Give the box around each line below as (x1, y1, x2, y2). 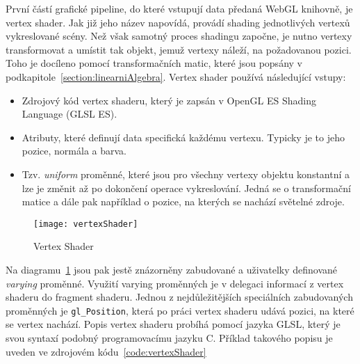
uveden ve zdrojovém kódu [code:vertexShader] (6, 344, 206, 358)
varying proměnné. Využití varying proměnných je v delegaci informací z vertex (6, 276, 344, 290)
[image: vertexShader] (33, 219, 138, 229)
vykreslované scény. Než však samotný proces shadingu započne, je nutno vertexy (6, 29, 352, 43)
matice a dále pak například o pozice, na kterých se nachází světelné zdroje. (22, 194, 345, 209)
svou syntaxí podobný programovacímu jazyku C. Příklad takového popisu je (6, 331, 333, 345)
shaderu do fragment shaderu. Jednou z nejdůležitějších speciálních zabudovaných (6, 290, 353, 304)
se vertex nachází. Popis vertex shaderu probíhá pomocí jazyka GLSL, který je (6, 317, 341, 331)
